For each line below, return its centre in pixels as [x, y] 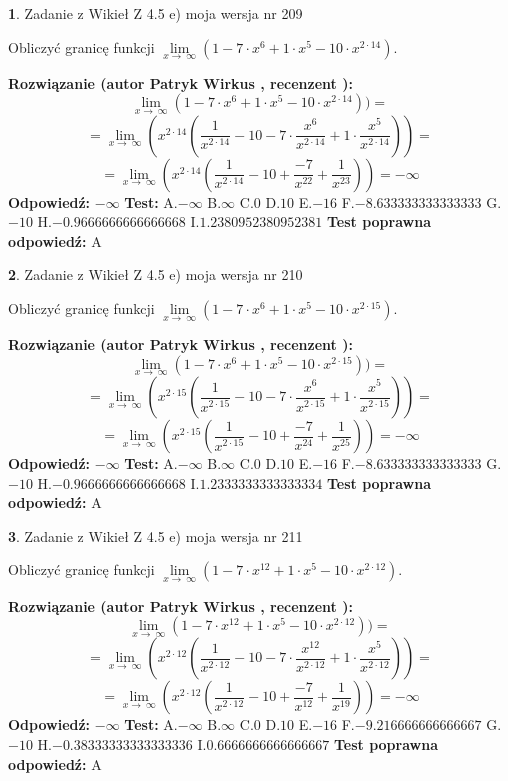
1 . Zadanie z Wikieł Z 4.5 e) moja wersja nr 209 [155, 13]
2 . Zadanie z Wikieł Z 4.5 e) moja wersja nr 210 [155, 274]
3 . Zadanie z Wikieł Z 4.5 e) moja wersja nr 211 [155, 535]
